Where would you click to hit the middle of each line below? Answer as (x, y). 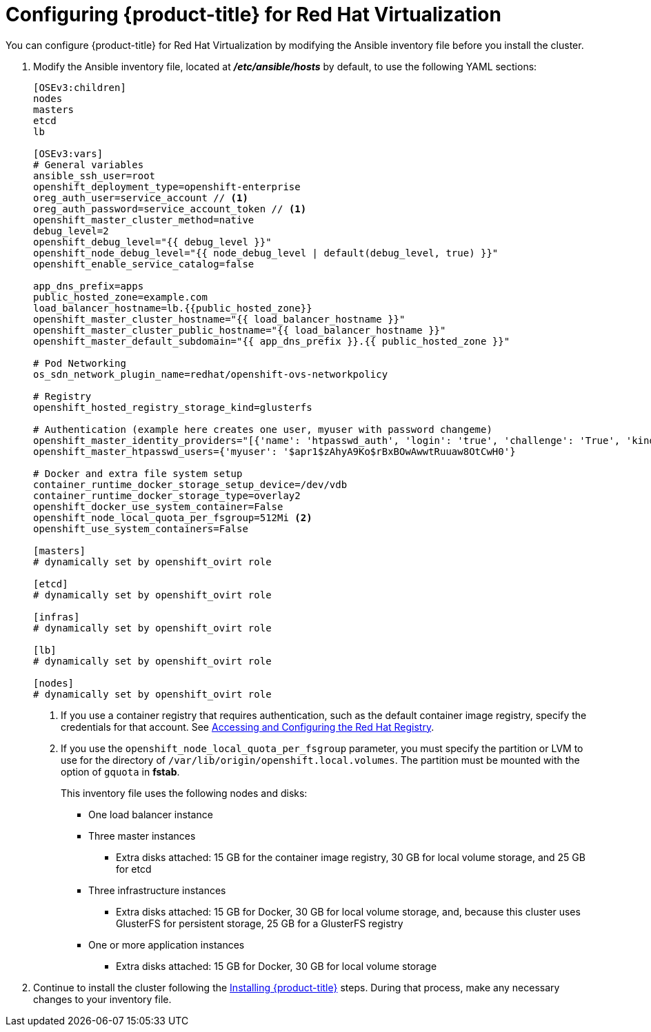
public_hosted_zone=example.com (120, 297)
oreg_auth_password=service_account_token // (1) (170, 209)
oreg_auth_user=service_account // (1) (141, 198)
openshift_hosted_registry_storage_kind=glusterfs (173, 407)
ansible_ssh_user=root (94, 175)
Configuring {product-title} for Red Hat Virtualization (253, 14)
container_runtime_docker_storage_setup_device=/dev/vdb (190, 484)
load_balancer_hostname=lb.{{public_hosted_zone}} (173, 308)
